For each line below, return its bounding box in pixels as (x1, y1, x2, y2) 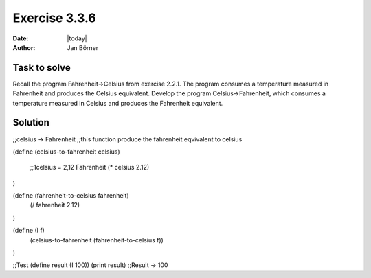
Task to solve (12, 62, 71, 73)
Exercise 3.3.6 (12, 10, 96, 25)
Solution (12, 117, 49, 128)
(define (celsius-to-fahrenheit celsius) (12, 148, 120, 156)
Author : (12, 43, 36, 51)
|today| (67, 34, 87, 43)
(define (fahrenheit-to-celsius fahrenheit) (12, 192, 130, 200)
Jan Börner (67, 43, 99, 51)
